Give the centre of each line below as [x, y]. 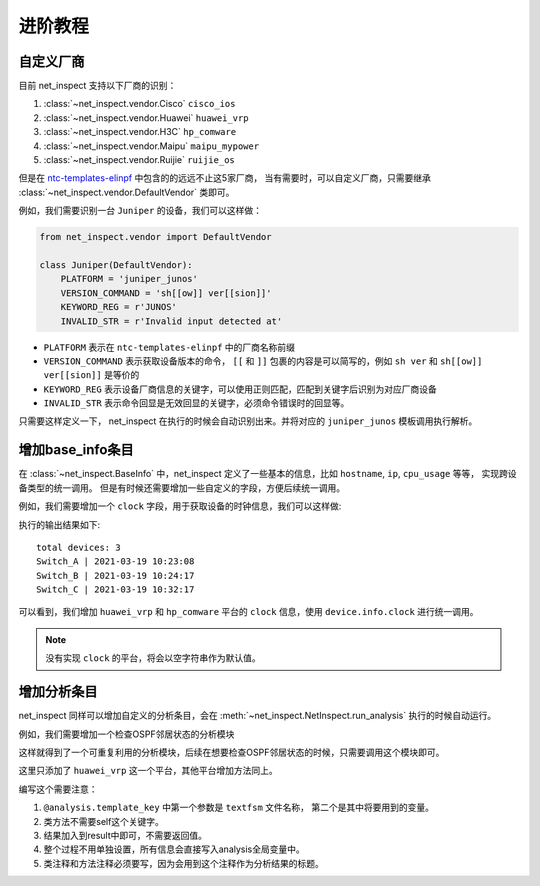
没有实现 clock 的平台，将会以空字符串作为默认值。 [153, 658]
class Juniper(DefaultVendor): [116, 264]
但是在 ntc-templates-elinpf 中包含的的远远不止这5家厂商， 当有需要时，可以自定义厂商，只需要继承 [225, 178]
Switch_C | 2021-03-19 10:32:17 [115, 589]
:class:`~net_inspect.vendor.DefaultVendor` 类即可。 [126, 192]
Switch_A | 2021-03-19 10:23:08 [115, 561]
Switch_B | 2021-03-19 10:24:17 [115, 575]
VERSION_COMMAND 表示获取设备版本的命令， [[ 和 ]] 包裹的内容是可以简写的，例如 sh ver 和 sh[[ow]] [263, 361]
